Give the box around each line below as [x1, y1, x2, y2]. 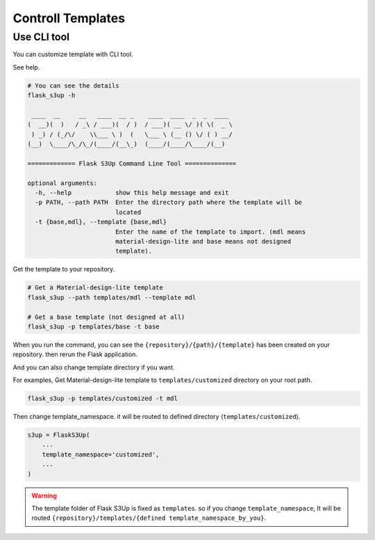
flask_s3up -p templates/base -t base [27, 322, 160, 331]
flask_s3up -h [27, 91, 76, 100]
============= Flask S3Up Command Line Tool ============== [27, 159, 237, 167]
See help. [12, 63, 40, 71]
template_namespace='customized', [42, 450, 160, 459]
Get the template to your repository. [12, 265, 115, 273]
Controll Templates [12, 10, 125, 26]
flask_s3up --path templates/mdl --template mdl [27, 293, 197, 301]
